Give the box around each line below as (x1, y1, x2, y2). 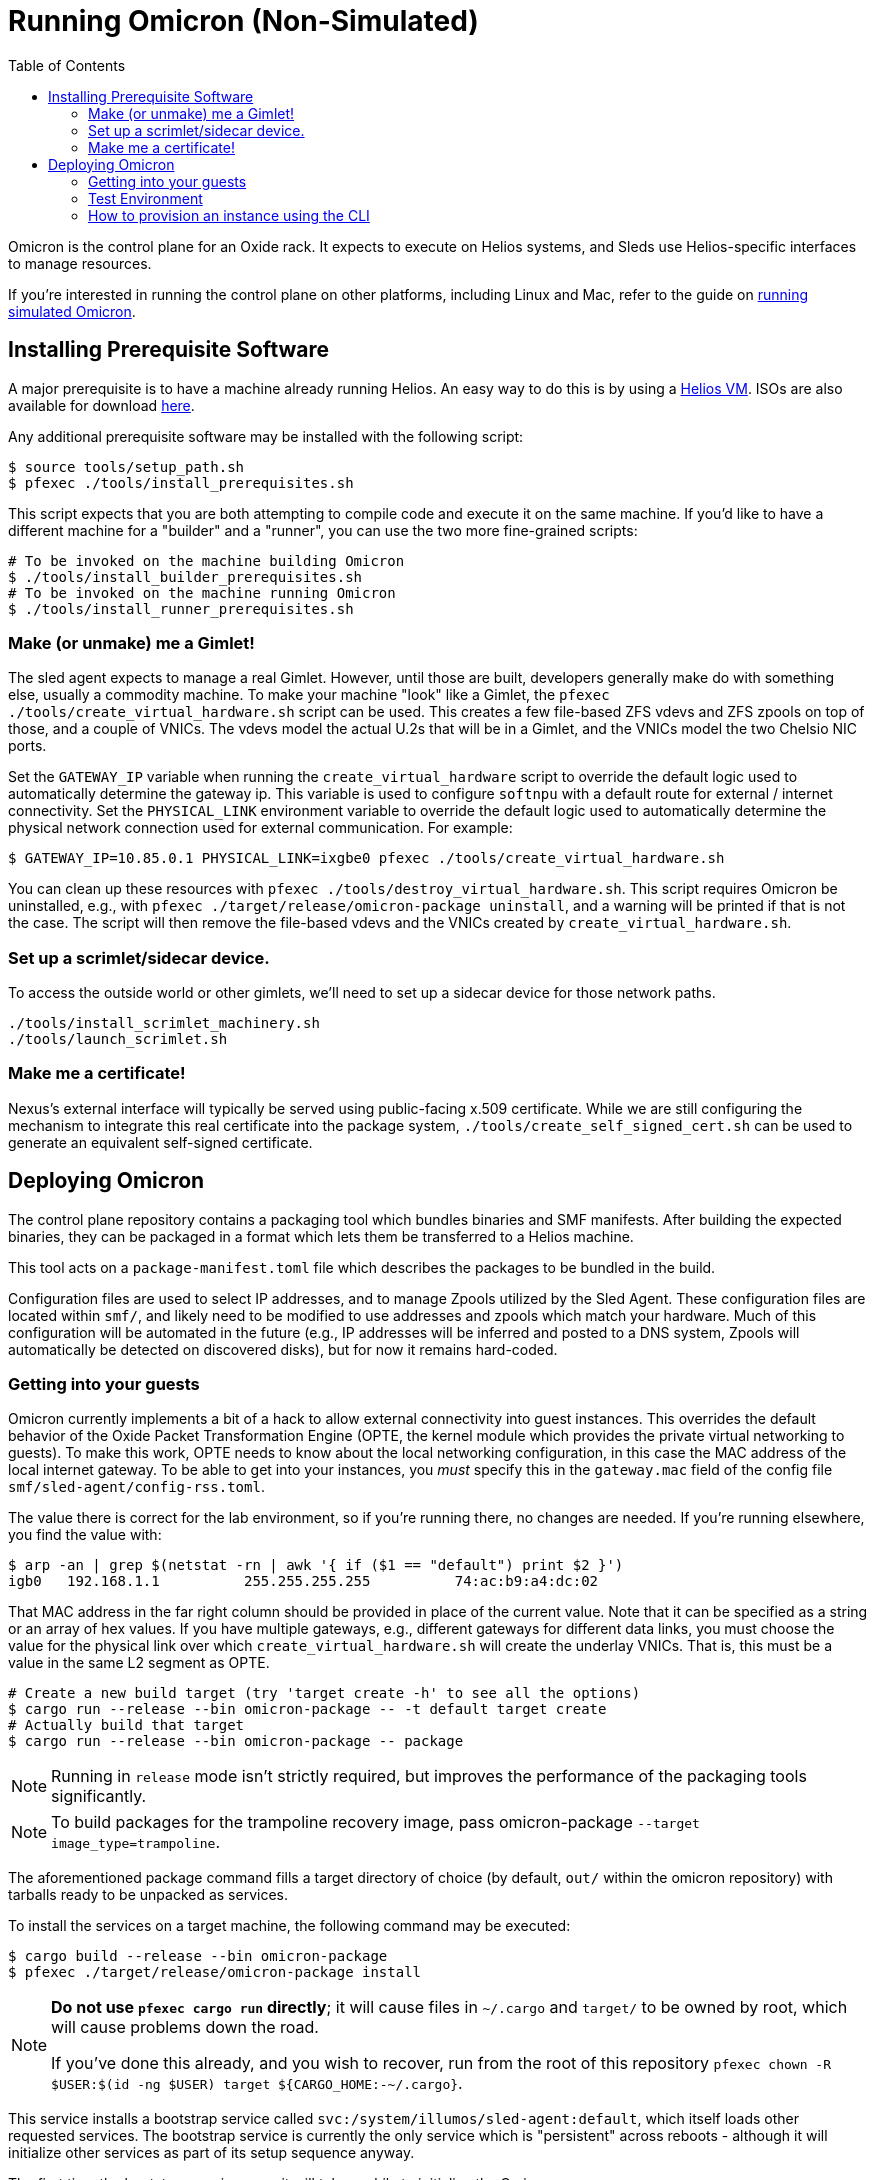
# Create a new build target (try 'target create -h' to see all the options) (8, 1685, 641, 1702)
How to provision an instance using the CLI (88, 206, 370, 224)
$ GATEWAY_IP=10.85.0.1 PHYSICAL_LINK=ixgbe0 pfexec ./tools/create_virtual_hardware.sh (8, 850, 725, 867)
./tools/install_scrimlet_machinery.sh (8, 1015, 320, 1032)
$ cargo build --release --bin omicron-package (8, 1948, 388, 1965)
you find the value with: (8, 1526, 162, 1544)
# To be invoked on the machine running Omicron (8, 584, 396, 601)
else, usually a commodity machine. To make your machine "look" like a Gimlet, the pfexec (8, 686, 610, 704)
